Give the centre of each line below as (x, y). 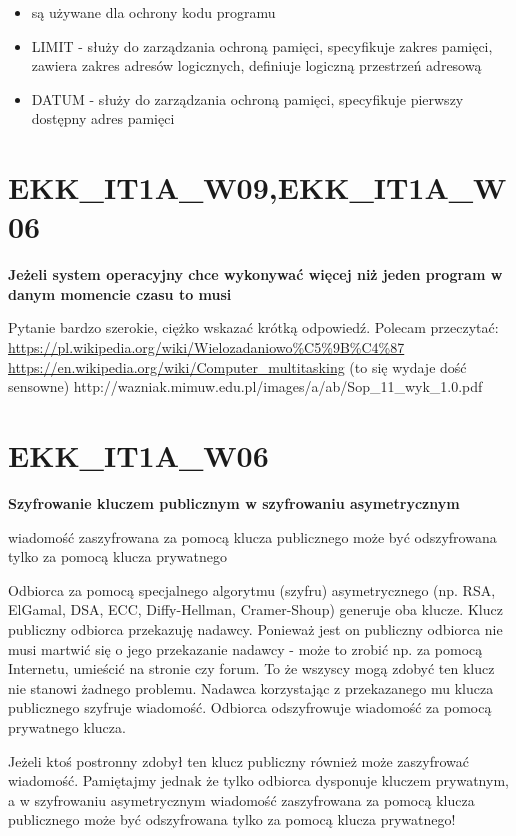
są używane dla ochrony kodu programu (153, 12)
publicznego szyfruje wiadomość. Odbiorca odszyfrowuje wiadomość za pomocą (250, 707)
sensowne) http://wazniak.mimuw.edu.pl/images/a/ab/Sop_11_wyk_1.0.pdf (245, 386)
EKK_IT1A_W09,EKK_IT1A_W (257, 187)
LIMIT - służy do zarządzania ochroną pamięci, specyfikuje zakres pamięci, (262, 45)
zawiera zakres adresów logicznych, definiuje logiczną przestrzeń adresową (256, 65)
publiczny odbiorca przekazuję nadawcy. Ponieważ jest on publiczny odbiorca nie (255, 628)
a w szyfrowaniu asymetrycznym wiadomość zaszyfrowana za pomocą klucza (241, 799)
